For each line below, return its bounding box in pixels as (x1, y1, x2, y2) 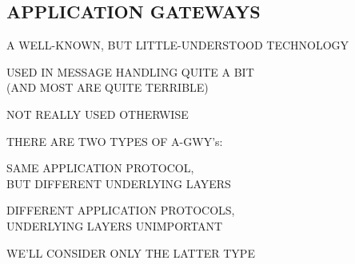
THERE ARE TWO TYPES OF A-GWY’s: (6, 132, 223, 149)
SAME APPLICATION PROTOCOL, (6, 160, 194, 176)
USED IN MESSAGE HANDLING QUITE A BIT (6, 63, 254, 80)
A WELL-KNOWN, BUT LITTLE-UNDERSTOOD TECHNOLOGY (6, 37, 349, 53)
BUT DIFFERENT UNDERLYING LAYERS (6, 175, 231, 191)
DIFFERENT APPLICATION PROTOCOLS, (6, 202, 235, 219)
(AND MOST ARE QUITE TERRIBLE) (6, 79, 209, 96)
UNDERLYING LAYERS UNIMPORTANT (6, 217, 223, 234)
